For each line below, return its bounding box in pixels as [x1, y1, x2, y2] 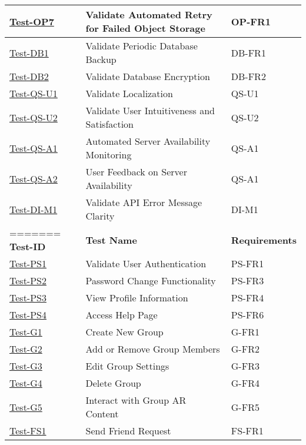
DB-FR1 [231, 45, 266, 59]
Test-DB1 [9, 45, 49, 59]
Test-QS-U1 [9, 87, 58, 100]
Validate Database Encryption [85, 69, 210, 83]
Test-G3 [9, 359, 42, 373]
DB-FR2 [231, 69, 266, 83]
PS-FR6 [231, 308, 264, 321]
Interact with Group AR [85, 393, 187, 407]
